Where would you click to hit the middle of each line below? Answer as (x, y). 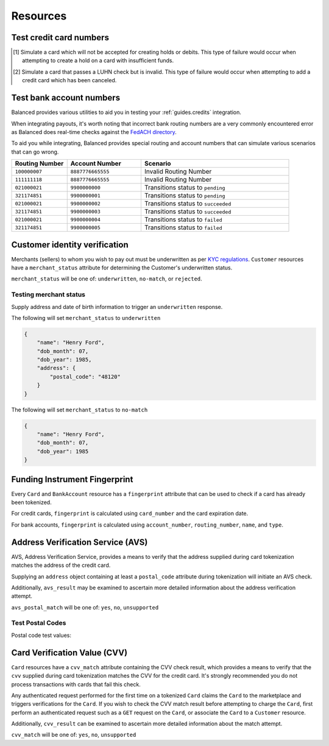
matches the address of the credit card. (61, 565)
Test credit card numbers (60, 37)
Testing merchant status (48, 294)
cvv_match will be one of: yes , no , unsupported (74, 735)
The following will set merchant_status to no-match (80, 410)
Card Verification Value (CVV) (69, 652)
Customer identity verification (70, 245)
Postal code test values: (41, 635)
